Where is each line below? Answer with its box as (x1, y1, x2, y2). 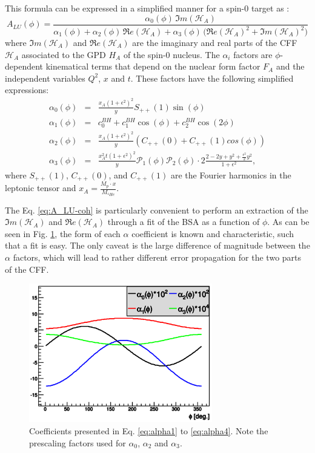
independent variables (5, 71, 85, 84)
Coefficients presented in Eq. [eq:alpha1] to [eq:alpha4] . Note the (29, 424, 268, 437)
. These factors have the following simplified (130, 71, 294, 84)
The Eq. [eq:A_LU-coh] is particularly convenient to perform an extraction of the (5, 203, 308, 216)
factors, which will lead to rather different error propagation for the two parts (13, 250, 302, 263)
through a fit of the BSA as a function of (107, 215, 260, 228)
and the (276, 60, 305, 73)
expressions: (5, 83, 49, 96)
